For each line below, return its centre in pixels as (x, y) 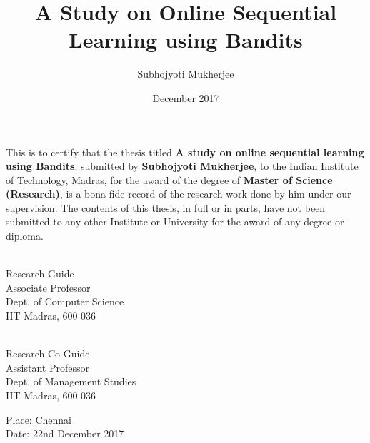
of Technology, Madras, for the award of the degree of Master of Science (169, 179)
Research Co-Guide (48, 353)
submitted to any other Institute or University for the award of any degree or (175, 221)
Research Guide (40, 274)
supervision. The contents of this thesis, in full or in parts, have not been (166, 207)
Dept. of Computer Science (65, 301)
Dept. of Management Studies (71, 381)
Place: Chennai (39, 419)
